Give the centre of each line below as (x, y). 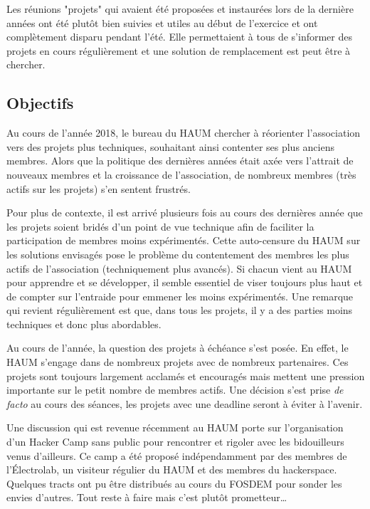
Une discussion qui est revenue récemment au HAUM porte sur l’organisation (175, 427)
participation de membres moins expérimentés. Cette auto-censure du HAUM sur (184, 240)
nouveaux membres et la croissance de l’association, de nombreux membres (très (181, 174)
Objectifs (40, 103)
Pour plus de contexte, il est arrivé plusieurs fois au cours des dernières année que (185, 212)
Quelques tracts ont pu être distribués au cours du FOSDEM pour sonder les (174, 483)
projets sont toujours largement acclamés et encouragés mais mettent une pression (186, 376)
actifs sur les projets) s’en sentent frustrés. (99, 188)
